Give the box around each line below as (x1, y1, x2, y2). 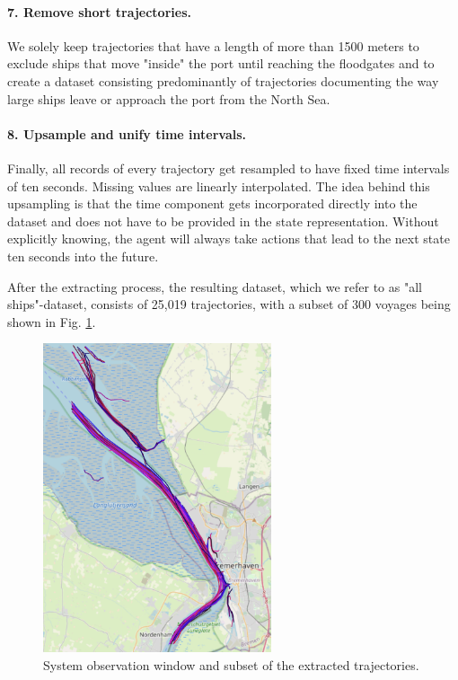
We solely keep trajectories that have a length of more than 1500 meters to (7, 36, 419, 55)
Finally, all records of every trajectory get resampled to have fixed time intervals (7, 158, 450, 177)
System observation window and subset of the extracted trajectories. (43, 656, 419, 675)
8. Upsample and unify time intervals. (7, 124, 246, 143)
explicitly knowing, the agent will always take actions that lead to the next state (7, 229, 450, 248)
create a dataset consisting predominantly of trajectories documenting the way (7, 71, 439, 90)
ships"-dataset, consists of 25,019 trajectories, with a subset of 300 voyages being (7, 295, 451, 314)
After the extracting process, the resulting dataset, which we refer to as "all (7, 277, 422, 296)
